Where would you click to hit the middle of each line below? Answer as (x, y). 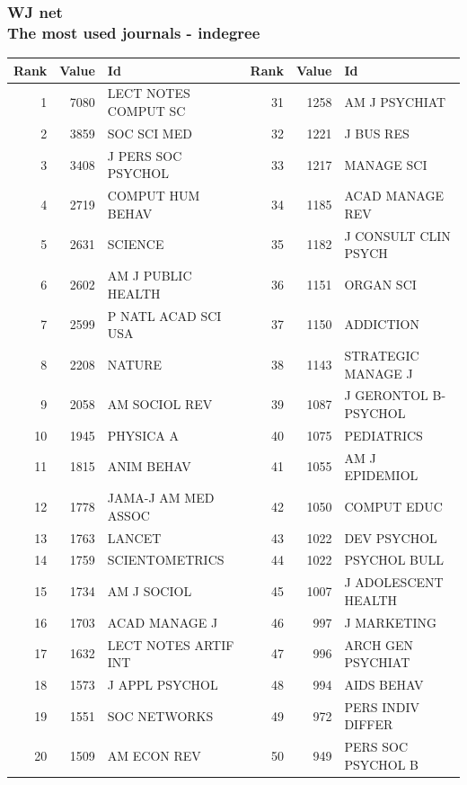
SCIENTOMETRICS (166, 560)
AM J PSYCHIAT (395, 102)
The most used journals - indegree (134, 32)
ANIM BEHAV (149, 466)
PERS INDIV (382, 706)
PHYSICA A (143, 435)
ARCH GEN (379, 644)
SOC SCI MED (150, 133)
